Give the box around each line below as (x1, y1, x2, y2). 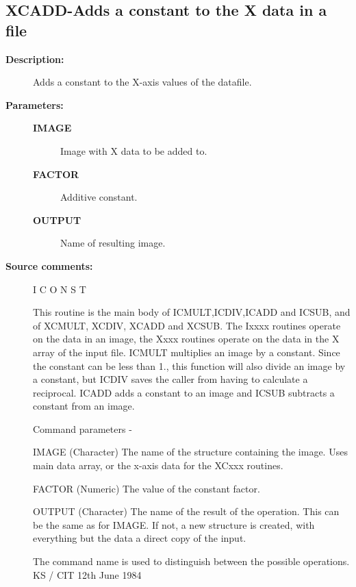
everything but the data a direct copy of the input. (33, 531, 246, 545)
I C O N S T (33, 282, 86, 296)
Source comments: (5, 258, 93, 273)
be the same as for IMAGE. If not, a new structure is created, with (33, 517, 315, 532)
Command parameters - (33, 421, 132, 436)
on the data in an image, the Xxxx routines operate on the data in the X (33, 332, 340, 346)
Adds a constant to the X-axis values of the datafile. (33, 75, 252, 89)
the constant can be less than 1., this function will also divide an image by (33, 358, 346, 373)
